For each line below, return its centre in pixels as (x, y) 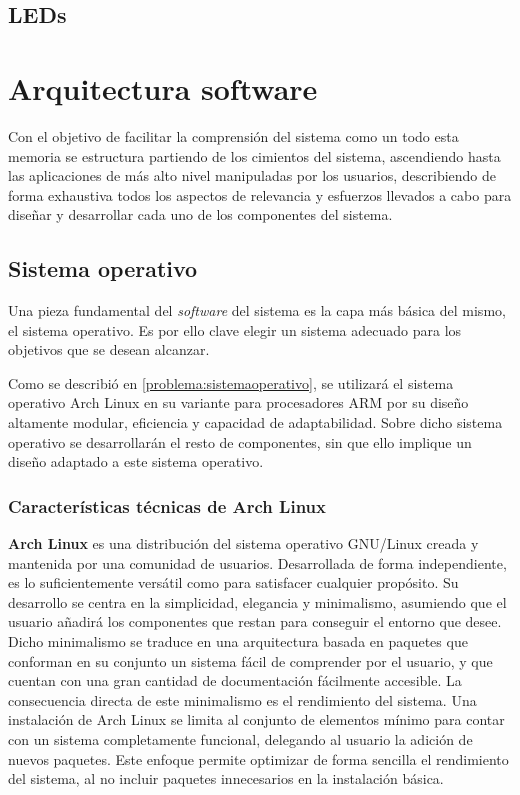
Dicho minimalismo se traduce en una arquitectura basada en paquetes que (238, 641)
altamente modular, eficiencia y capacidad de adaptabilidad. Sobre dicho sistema (255, 422)
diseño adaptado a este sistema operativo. (136, 461)
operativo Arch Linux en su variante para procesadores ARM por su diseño (238, 402)
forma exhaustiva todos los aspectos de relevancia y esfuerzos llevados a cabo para (260, 194)
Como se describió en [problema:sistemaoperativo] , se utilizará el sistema (231, 382)
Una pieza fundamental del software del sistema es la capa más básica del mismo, (257, 310)
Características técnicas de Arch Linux (167, 505)
